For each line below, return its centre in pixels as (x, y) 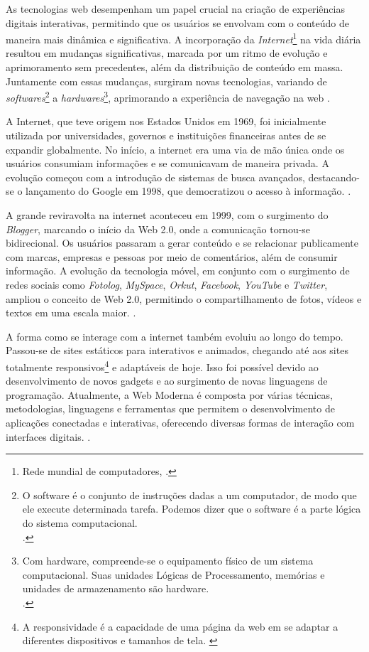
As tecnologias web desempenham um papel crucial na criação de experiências (175, 9)
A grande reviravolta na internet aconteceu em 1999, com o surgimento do (167, 215)
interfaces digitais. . (48, 436)
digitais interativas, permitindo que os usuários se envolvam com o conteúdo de (177, 22)
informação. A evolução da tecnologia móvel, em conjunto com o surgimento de (178, 271)
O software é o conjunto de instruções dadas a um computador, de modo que (189, 495)
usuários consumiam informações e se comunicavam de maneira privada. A (167, 163)
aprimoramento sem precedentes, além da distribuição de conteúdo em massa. (175, 67)
